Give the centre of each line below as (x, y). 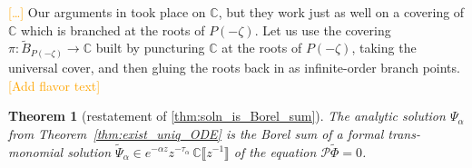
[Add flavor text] (54, 85)
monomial (36, 151)
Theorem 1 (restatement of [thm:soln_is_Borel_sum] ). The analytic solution (227, 116)
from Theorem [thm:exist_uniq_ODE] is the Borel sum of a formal (196, 133)
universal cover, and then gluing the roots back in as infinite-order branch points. (234, 67)
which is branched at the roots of (113, 30)
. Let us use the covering (323, 30)
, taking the (384, 48)
